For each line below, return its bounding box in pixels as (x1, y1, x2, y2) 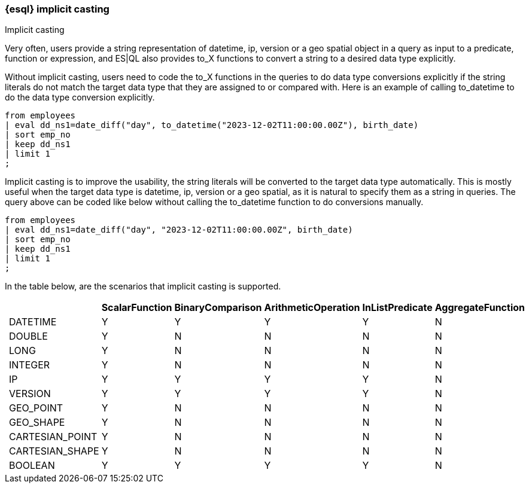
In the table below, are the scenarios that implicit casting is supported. (5, 281, 281, 292)
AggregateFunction (434, 301, 525, 314)
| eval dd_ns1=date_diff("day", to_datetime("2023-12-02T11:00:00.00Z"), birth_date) (5, 120, 419, 130)
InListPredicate (362, 301, 433, 314)
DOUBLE (9, 330, 48, 343)
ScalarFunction (101, 301, 172, 314)
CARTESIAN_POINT (9, 431, 98, 443)
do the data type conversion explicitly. (5, 92, 155, 103)
